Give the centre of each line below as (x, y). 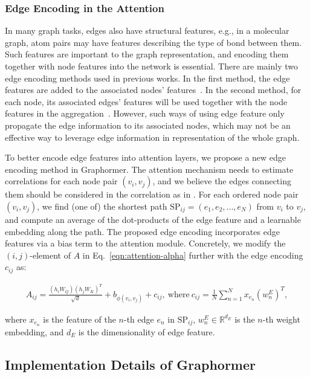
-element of (50, 255)
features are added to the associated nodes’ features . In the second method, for (153, 90)
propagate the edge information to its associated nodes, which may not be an (148, 125)
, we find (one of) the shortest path (102, 206)
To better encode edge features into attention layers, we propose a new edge (146, 157)
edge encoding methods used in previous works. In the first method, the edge (147, 78)
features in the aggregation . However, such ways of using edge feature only (145, 113)
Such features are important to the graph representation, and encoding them (147, 54)
